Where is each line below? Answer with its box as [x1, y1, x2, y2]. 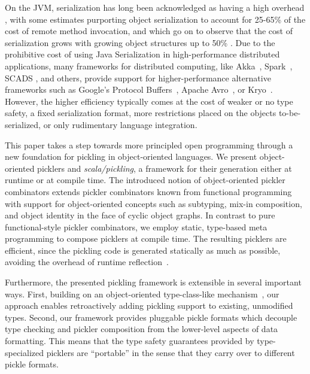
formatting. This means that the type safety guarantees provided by [5, 335, 254, 347]
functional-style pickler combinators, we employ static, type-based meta [5, 220, 268, 233]
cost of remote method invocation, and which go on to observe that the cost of [5, 25, 293, 37]
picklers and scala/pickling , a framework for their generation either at [37, 162, 292, 174]
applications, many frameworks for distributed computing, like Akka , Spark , [5, 59, 293, 72]
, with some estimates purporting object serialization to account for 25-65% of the [5, 13, 306, 25]
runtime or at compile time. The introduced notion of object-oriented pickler [5, 174, 285, 186]
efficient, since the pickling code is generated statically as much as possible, [5, 244, 281, 256]
